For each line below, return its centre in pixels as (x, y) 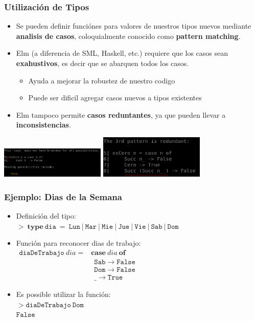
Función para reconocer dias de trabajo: (78, 243)
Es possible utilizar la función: (63, 294)
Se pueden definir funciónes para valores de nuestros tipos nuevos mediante (134, 26)
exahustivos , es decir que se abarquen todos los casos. (102, 63)
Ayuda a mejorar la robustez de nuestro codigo (102, 80)
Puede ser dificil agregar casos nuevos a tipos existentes (115, 98)
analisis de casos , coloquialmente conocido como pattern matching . (128, 36)
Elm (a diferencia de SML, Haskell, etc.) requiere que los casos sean (122, 53)
